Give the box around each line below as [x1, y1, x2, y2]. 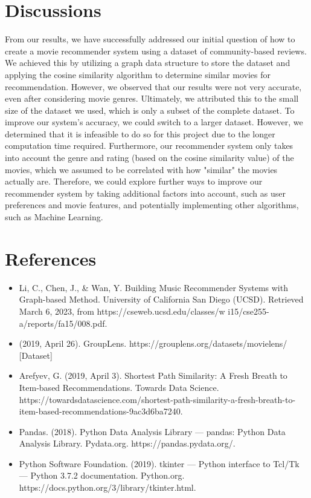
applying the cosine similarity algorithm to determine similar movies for [5, 68, 271, 80]
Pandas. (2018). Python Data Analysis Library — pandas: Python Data [19, 425, 286, 437]
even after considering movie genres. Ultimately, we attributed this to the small [5, 92, 299, 105]
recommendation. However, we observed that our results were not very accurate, [5, 80, 302, 93]
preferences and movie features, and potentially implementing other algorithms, [5, 198, 299, 211]
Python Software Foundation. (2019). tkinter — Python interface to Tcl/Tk [19, 457, 300, 470]
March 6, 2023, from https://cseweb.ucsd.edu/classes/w [19, 304, 225, 317]
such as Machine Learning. [5, 211, 103, 223]
